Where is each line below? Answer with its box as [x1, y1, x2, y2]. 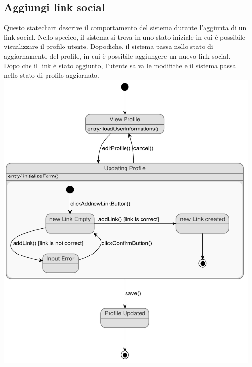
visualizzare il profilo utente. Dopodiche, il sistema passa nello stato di [4, 41, 213, 51]
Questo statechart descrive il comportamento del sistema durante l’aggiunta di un [4, 22, 247, 32]
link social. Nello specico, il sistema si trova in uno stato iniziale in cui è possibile [4, 32, 246, 42]
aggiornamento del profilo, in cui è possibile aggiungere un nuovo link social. [4, 50, 231, 61]
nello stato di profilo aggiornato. [4, 70, 99, 80]
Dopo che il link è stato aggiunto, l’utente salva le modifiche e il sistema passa [4, 60, 236, 70]
